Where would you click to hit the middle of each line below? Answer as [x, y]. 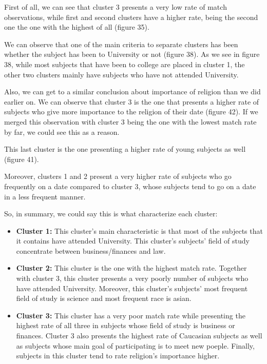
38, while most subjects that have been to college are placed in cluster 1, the [125, 64]
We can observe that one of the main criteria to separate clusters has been [121, 44]
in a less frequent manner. [45, 196]
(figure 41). [22, 159]
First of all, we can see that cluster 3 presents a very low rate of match [116, 7]
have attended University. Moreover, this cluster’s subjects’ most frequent [132, 288]
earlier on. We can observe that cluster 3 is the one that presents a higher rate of [132, 101]
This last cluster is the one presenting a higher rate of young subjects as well [125, 149]
